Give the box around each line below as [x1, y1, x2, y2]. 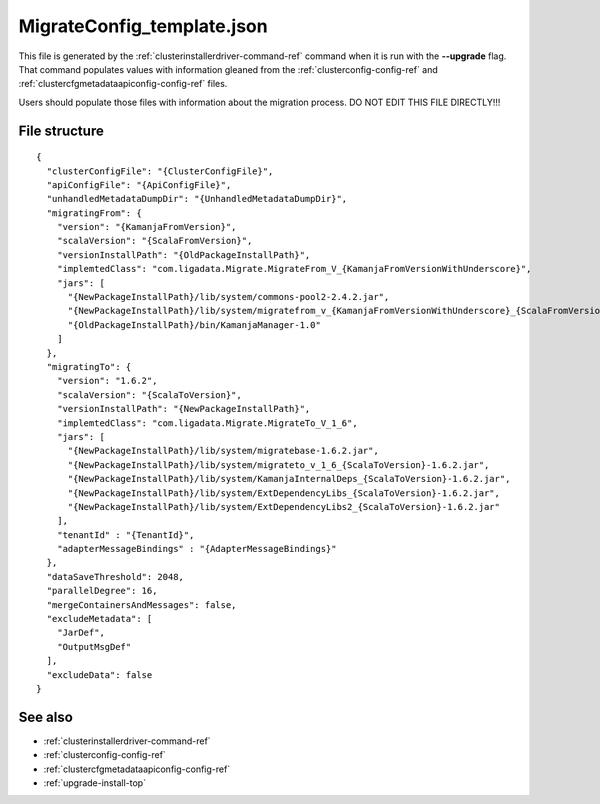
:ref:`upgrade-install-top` [43, 777, 147, 789]
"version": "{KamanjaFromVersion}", [56, 221, 237, 233]
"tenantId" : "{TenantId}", [56, 529, 195, 540]
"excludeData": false [46, 669, 153, 680]
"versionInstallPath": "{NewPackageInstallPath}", [56, 403, 311, 415]
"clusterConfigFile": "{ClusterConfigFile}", [46, 165, 274, 177]
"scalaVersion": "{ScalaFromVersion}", [56, 235, 253, 247]
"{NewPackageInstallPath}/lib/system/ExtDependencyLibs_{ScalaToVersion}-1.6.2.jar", [67, 487, 500, 499]
